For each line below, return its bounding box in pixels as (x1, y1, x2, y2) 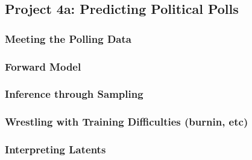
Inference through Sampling (5, 86, 143, 101)
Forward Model (5, 59, 81, 74)
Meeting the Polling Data (5, 31, 131, 46)
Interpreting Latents (5, 142, 106, 157)
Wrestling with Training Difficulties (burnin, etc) (5, 114, 248, 129)
